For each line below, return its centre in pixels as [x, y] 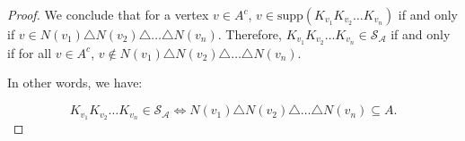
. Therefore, [250, 34]
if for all [30, 52]
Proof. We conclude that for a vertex [108, 14]
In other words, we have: [75, 83]
